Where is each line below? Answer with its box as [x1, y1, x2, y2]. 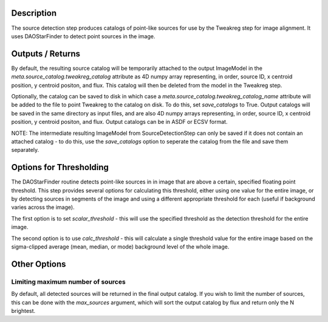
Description [11, 8, 57, 18]
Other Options [11, 259, 66, 269]
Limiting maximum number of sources [11, 277, 126, 286]
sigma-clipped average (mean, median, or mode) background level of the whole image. [11, 243, 230, 250]
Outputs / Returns [11, 49, 81, 59]
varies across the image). [11, 204, 75, 211]
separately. [11, 146, 39, 154]
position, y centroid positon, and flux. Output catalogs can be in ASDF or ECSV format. [11, 118, 228, 126]
